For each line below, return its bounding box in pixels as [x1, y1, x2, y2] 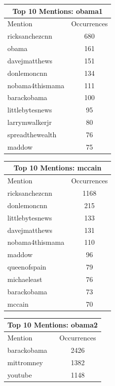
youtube [7, 369, 32, 380]
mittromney [7, 357, 43, 367]
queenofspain [7, 262, 46, 272]
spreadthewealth [7, 129, 57, 139]
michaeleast [7, 274, 42, 284]
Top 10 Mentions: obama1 [12, 5, 103, 16]
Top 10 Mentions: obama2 [7, 320, 98, 330]
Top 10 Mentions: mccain [13, 163, 102, 173]
